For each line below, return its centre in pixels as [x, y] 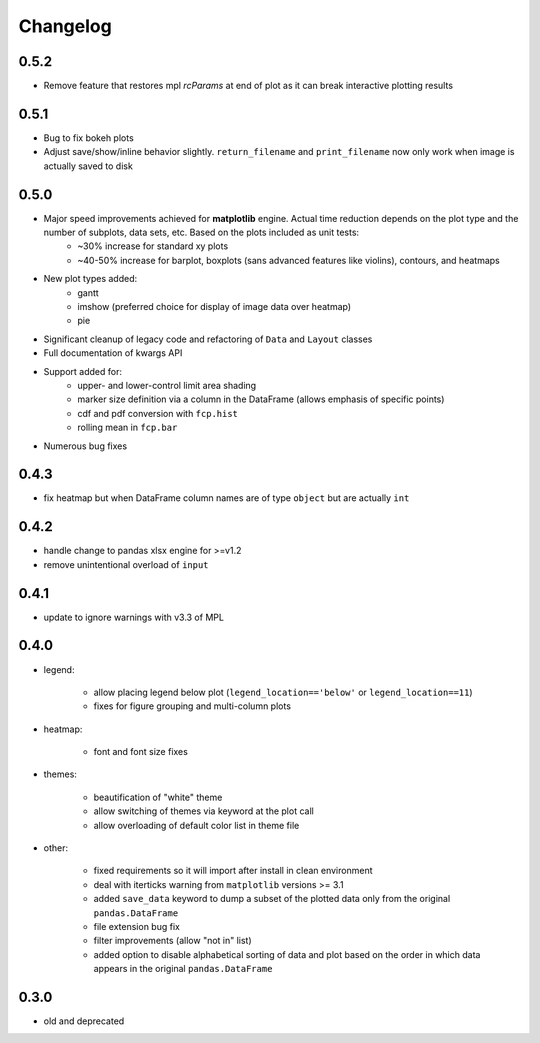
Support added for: [82, 371]
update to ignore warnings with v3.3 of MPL [134, 617]
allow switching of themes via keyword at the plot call [203, 811]
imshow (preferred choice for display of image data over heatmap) [214, 306]
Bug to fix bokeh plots [88, 137]
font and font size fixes [141, 752]
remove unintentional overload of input [126, 564]
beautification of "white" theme [158, 797]
